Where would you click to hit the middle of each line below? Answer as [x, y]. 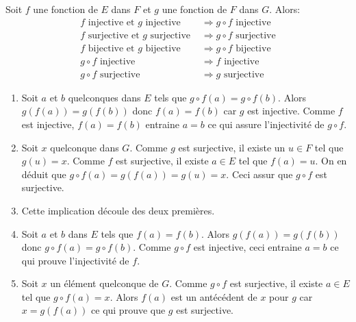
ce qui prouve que [128, 310]
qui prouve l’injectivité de [75, 260]
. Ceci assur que [259, 174]
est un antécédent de [214, 296]
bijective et [111, 48]
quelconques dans [104, 97]
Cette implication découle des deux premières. [118, 210]
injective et [111, 22]
